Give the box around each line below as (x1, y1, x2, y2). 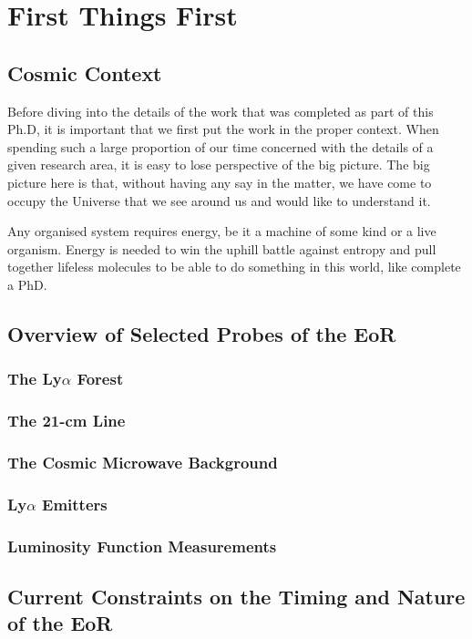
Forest (77, 367, 124, 390)
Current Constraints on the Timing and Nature (7, 582, 466, 610)
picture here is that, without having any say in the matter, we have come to (7, 172, 432, 191)
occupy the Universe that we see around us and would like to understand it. (7, 191, 431, 210)
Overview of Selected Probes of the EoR (7, 319, 396, 347)
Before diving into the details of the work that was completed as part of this (7, 101, 434, 120)
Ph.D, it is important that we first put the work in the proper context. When (7, 119, 439, 139)
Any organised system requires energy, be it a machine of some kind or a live (7, 222, 436, 241)
